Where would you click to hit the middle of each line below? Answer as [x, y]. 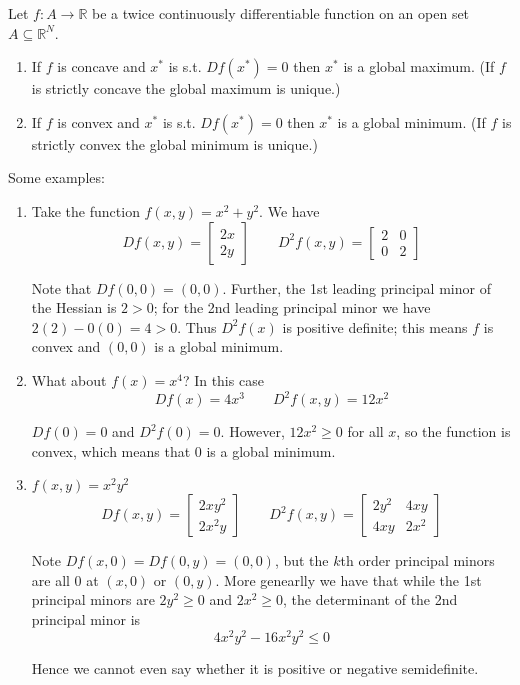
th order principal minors [417, 560]
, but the [301, 560]
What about [69, 379]
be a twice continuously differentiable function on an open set [281, 13]
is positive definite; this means [375, 326]
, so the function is [453, 431]
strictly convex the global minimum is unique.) [174, 143]
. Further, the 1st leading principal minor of [356, 287]
